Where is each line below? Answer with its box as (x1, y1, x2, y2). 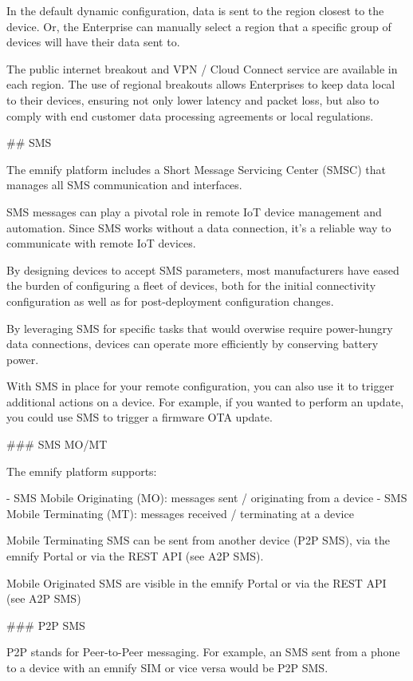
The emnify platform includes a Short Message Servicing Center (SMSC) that (6, 160, 387, 177)
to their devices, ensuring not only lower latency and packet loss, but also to (6, 91, 380, 108)
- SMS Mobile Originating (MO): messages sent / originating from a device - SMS (6, 489, 407, 506)
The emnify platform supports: (6, 462, 157, 479)
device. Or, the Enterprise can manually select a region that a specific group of (6, 18, 391, 34)
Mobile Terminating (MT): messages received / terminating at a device (6, 505, 354, 521)
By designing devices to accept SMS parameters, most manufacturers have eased (6, 261, 399, 278)
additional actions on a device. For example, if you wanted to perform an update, (6, 393, 404, 410)
